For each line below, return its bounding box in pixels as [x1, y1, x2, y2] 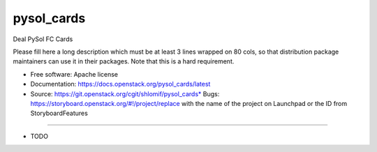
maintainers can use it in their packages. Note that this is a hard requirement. [13, 57, 235, 66]
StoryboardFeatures [30, 109, 89, 118]
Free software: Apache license [30, 70, 119, 78]
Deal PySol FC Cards [13, 35, 73, 43]
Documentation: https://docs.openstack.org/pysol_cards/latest [30, 80, 211, 89]
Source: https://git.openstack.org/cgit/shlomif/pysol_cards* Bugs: [30, 89, 220, 98]
